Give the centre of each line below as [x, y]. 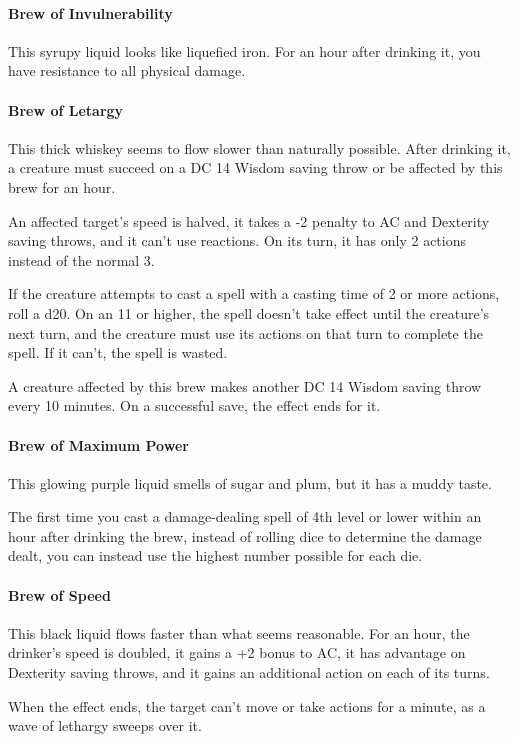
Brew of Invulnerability [90, 12]
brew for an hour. [62, 186]
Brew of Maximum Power [98, 444]
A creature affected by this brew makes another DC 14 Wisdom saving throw [245, 385]
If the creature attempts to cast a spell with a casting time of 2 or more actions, [254, 293]
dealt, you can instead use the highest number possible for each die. [215, 555]
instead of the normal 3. [81, 259]
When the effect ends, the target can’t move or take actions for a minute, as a [247, 705]
